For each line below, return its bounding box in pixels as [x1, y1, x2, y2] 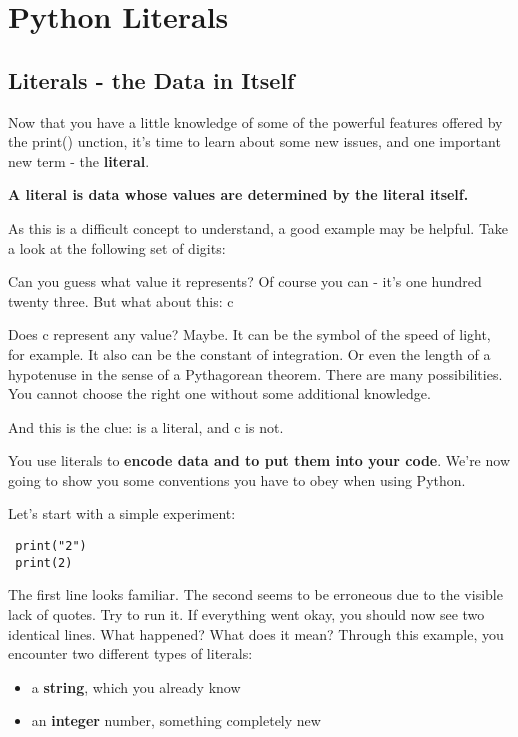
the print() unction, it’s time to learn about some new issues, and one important [8, 131, 501, 152]
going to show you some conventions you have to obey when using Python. [8, 469, 466, 490]
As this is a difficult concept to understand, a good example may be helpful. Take [8, 217, 509, 238]
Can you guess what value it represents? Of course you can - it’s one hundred [8, 271, 482, 292]
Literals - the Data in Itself [8, 64, 295, 95]
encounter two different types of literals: [8, 643, 253, 664]
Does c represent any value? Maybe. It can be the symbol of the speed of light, [8, 324, 491, 345]
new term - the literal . [8, 150, 150, 171]
